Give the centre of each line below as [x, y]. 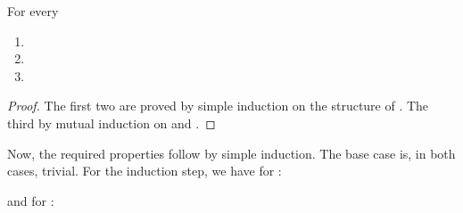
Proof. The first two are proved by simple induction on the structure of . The [218, 106]
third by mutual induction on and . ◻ [112, 123]
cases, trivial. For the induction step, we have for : [145, 171]
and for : [31, 200]
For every [33, 11]
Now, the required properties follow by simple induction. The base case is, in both [231, 153]
